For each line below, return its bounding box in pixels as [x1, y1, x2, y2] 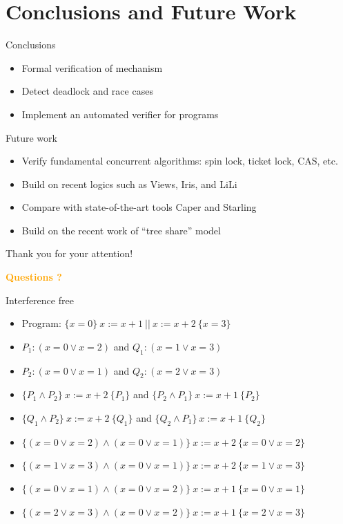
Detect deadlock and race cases [21, 84, 153, 98]
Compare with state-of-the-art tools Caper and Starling [21, 200, 257, 214]
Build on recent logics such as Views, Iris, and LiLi [21, 176, 237, 191]
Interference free [6, 292, 74, 307]
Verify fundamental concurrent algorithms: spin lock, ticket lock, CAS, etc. [21, 153, 338, 168]
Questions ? [6, 270, 62, 284]
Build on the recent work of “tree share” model [21, 223, 221, 237]
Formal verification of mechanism [21, 60, 163, 75]
